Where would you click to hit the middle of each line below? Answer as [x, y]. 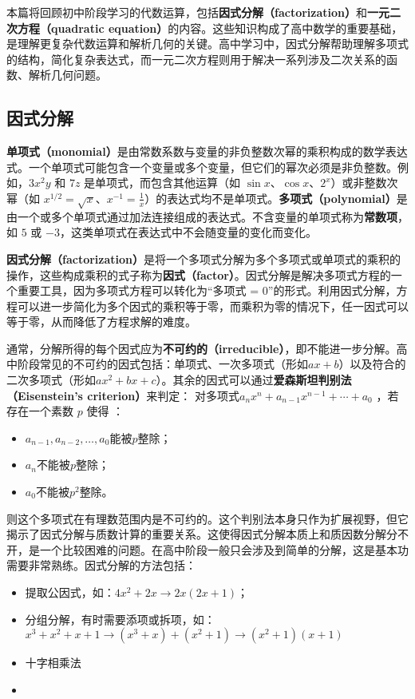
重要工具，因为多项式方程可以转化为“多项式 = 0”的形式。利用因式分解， [207, 290]
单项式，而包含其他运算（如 [168, 183]
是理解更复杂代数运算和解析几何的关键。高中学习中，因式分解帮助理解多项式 [207, 44]
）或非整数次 [364, 183]
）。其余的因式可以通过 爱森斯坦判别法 [254, 380]
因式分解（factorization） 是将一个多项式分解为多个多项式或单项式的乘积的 [204, 258]
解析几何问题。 [67, 75]
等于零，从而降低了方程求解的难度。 [101, 322]
